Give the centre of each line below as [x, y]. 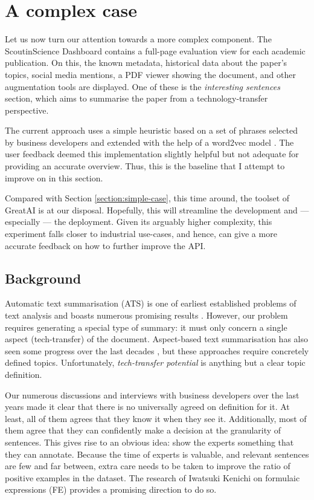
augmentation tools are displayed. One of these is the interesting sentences [143, 86]
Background [43, 278]
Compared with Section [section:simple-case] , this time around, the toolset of [147, 198]
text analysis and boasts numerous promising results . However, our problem [146, 315]
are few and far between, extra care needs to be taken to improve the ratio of [148, 466]
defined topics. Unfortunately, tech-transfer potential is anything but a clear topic [155, 362]
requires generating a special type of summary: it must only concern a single [146, 327]
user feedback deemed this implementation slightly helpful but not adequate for [152, 154]
